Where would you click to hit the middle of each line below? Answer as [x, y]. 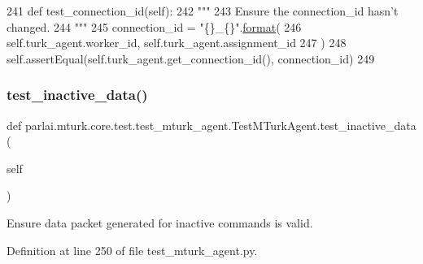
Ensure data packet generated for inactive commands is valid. [160, 222]
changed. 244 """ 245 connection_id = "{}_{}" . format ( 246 [154, 26]
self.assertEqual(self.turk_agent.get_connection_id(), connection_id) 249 [191, 58]
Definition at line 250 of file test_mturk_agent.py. [132, 250]
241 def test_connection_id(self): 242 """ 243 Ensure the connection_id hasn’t [203, 11]
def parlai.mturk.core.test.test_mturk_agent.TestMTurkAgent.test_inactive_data [211, 125]
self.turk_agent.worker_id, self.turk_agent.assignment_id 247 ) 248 [177, 43]
